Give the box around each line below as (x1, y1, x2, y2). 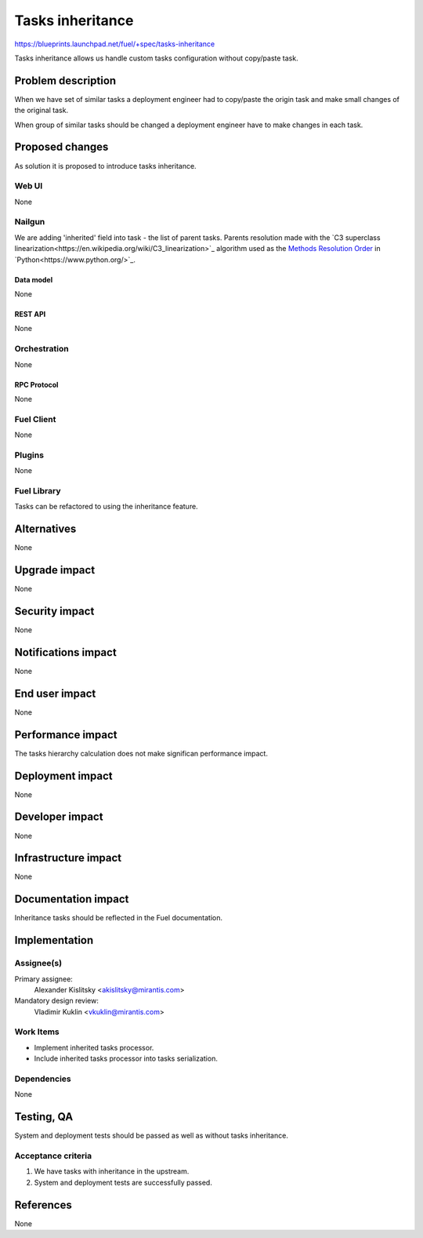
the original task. (14, 106, 69, 115)
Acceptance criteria (14, 1150, 92, 1161)
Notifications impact (14, 646, 117, 659)
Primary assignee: (14, 974, 74, 984)
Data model (14, 275, 53, 284)
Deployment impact (14, 769, 113, 782)
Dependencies (14, 1073, 72, 1084)
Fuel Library (14, 485, 61, 496)
